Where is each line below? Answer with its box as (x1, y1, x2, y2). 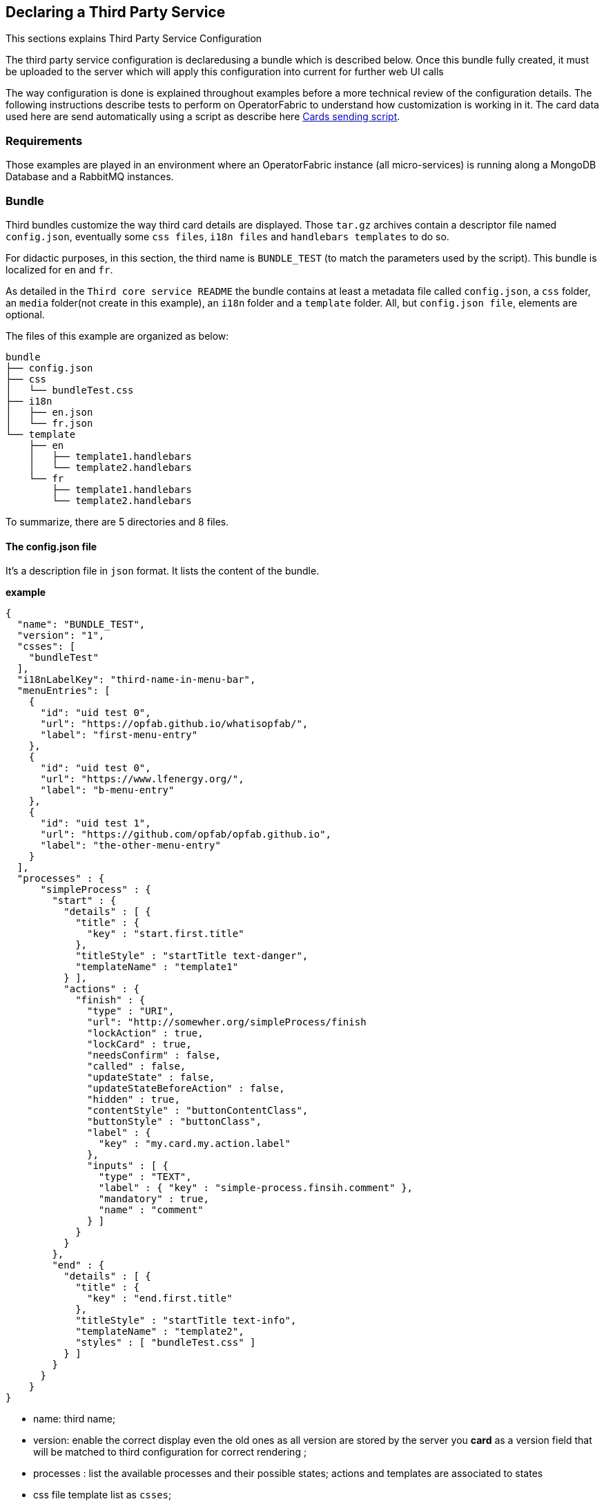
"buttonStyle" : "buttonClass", (87, 1116, 262, 1128)
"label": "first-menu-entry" (40, 729, 198, 741)
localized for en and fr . (6, 263, 113, 276)
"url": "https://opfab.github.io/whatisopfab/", (40, 718, 309, 730)
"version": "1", (17, 630, 105, 641)
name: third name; (33, 1413, 116, 1425)
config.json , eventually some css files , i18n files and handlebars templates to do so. (6, 230, 449, 242)
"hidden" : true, (87, 1094, 180, 1106)
